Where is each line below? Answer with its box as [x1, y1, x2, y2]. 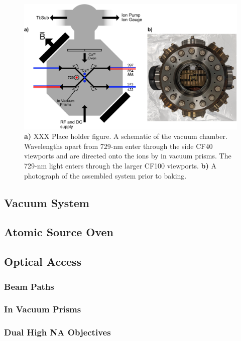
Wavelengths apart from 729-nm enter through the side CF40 [24, 140, 213, 151]
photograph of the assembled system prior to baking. [24, 170, 187, 181]
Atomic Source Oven [4, 224, 114, 240]
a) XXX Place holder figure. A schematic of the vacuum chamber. [24, 131, 227, 141]
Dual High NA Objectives [4, 326, 111, 338]
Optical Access [4, 254, 82, 269]
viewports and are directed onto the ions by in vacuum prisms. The [24, 150, 231, 161]
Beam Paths [4, 280, 54, 292]
